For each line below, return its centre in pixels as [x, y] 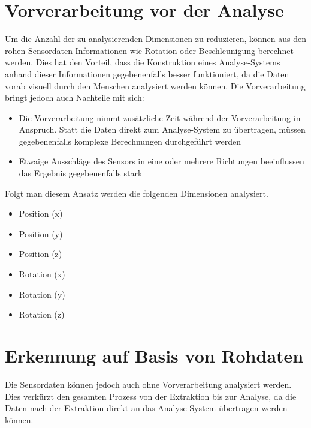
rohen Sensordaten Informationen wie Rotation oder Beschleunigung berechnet [149, 50]
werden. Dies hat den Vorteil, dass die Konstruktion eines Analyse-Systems [143, 62]
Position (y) [41, 233]
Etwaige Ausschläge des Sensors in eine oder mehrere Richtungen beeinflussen [161, 161]
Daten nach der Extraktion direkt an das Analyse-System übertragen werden [146, 408]
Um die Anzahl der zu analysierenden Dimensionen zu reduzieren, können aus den [156, 39]
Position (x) [41, 213]
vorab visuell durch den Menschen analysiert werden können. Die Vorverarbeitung [155, 86]
